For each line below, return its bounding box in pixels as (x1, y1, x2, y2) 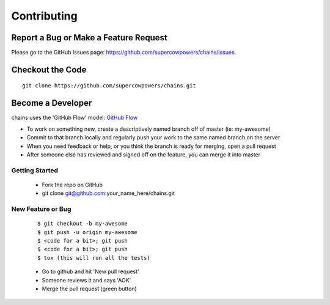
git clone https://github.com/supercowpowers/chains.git (22, 83, 197, 89)
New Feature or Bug (11, 205, 71, 213)
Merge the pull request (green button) (42, 285, 137, 292)
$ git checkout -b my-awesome (37, 220, 128, 227)
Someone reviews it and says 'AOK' (42, 276, 131, 284)
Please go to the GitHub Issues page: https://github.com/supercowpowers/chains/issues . (11, 49, 237, 56)
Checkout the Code (11, 64, 87, 75)
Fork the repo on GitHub (42, 181, 103, 188)
